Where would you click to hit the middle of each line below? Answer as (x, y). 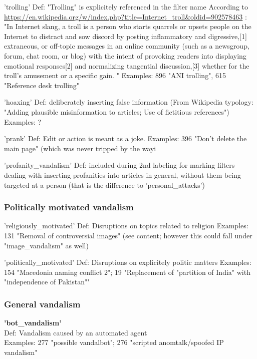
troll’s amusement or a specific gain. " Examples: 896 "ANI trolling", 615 (115, 75)
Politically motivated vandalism (69, 207)
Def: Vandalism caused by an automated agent (76, 332)
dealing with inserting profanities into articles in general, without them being (122, 174)
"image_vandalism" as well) (46, 245)
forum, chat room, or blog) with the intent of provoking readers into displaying (125, 55)
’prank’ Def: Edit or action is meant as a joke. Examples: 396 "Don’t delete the (125, 138)
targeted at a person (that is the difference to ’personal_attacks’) (105, 185)
